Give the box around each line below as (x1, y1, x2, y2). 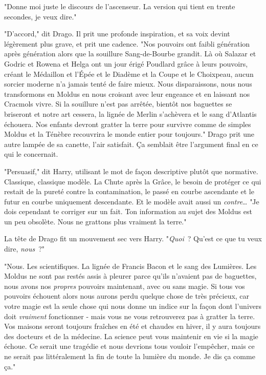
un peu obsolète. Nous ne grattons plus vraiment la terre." (4, 216, 187, 226)
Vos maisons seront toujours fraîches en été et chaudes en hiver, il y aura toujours (4, 321, 261, 331)
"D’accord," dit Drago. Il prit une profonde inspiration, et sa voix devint (4, 28, 230, 39)
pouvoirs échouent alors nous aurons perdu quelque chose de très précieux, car (4, 290, 250, 301)
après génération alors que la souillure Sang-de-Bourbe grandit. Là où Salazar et (4, 48, 256, 59)
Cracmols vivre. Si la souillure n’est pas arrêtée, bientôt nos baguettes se (4, 98, 232, 109)
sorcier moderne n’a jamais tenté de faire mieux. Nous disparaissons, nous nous (4, 78, 252, 89)
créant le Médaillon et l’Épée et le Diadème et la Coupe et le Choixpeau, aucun (4, 68, 254, 79)
